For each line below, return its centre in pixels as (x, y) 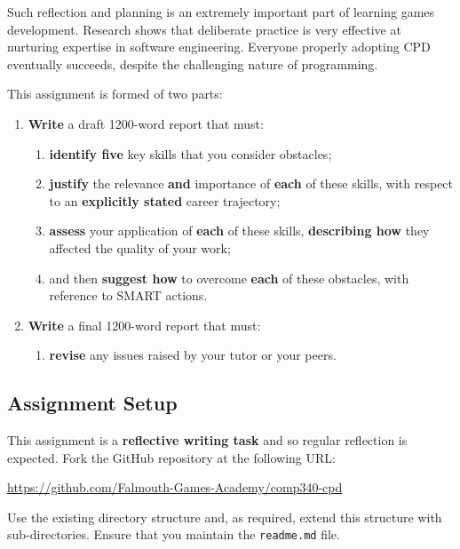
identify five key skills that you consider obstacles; (190, 153)
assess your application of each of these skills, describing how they (239, 231)
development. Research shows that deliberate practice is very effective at (204, 29)
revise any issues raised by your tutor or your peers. (193, 355)
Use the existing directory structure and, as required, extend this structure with (225, 517)
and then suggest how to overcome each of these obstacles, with (229, 278)
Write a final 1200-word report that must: (144, 325)
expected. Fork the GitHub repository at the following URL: (171, 457)
